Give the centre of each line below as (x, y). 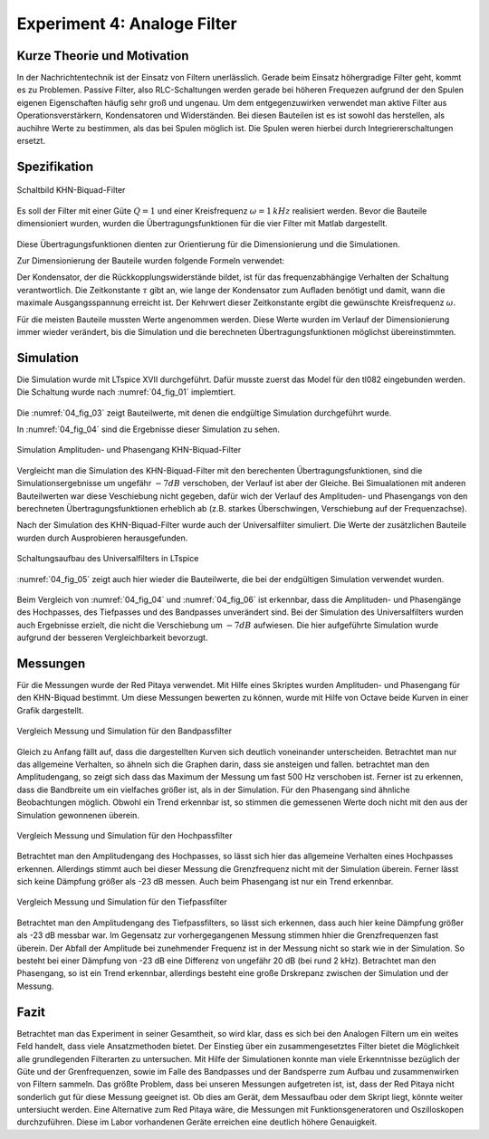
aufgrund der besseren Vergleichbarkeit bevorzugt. (112, 637)
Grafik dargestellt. (50, 710)
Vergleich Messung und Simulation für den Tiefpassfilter (122, 902)
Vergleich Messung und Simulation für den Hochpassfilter (125, 835)
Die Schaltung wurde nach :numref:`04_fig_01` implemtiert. (126, 392)
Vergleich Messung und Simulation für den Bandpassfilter (125, 731)
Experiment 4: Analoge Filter (127, 24)
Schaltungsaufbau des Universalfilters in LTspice (108, 559)
